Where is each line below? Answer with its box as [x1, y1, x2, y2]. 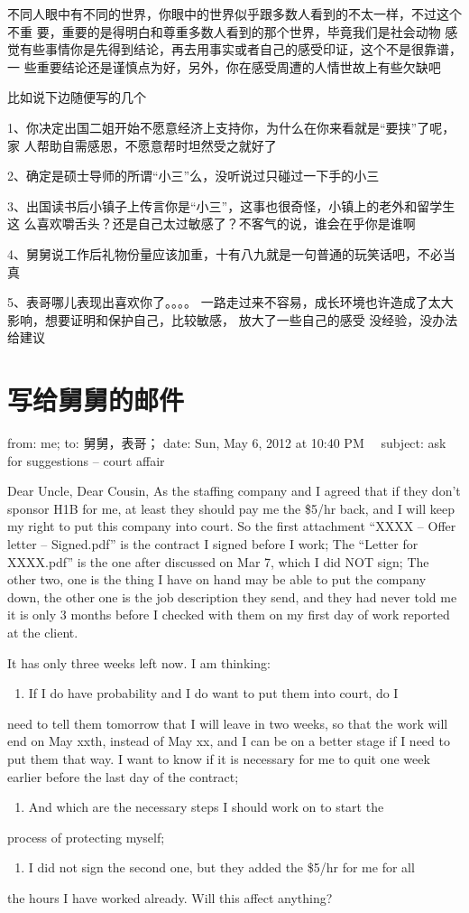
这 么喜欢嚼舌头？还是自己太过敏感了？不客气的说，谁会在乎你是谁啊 [7, 214, 416, 233]
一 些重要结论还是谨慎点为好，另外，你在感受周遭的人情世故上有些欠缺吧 [7, 57, 441, 76]
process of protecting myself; [7, 827, 165, 846]
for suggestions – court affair [7, 451, 165, 470]
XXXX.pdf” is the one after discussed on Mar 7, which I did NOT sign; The [7, 552, 429, 571]
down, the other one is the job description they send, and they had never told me [7, 587, 457, 606]
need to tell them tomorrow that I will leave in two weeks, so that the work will [7, 713, 448, 732]
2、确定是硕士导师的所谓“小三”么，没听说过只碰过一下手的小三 [7, 166, 380, 185]
